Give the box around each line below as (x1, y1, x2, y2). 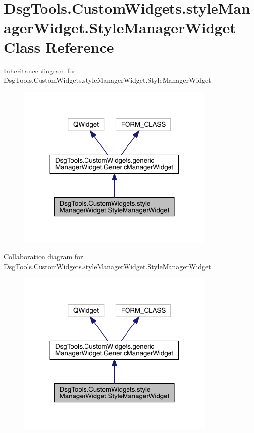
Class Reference (4, 36, 114, 57)
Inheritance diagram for (4, 65, 76, 75)
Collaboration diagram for (4, 252, 83, 262)
